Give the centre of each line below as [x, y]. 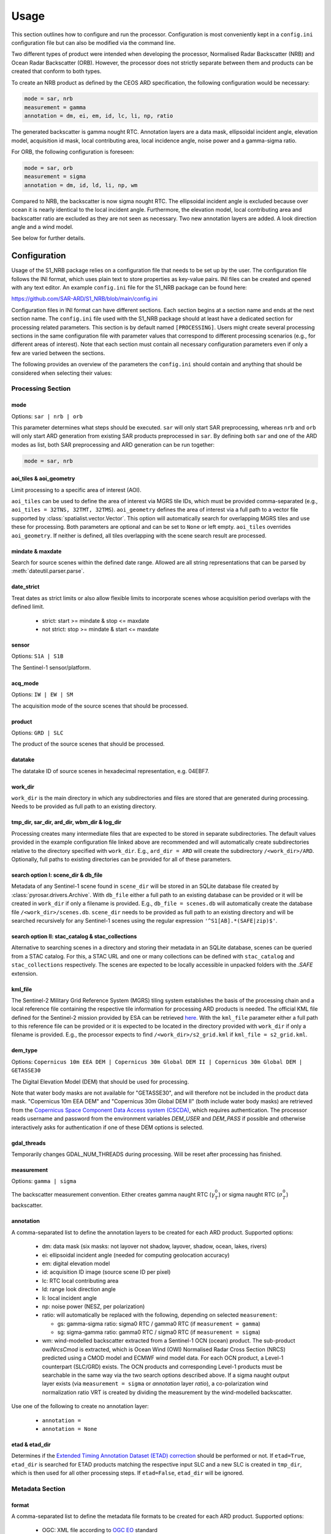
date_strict [25, 587]
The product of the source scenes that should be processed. [88, 744]
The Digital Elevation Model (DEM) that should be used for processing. [100, 1081]
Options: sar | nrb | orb [47, 416]
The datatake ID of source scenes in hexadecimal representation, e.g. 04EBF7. [110, 771]
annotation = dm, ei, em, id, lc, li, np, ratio [99, 116]
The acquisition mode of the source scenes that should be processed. [100, 706]
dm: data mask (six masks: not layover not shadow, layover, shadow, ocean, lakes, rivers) [154, 1246]
